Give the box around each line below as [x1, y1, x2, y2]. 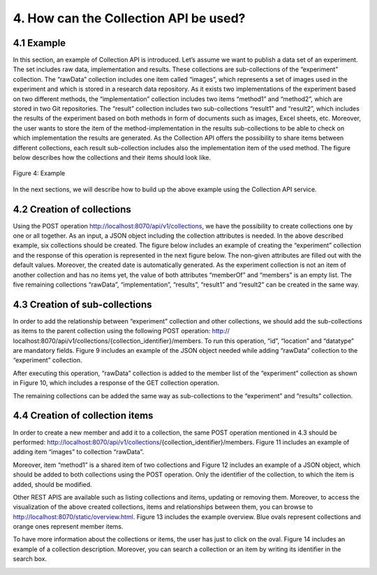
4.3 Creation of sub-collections [13, 298, 153, 310]
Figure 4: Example [13, 169, 66, 177]
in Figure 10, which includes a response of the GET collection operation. [13, 379, 220, 387]
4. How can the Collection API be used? [13, 10, 246, 26]
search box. [13, 555, 47, 563]
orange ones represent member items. [13, 523, 124, 531]
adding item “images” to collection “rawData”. [13, 448, 145, 456]
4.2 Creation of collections [13, 203, 132, 215]
